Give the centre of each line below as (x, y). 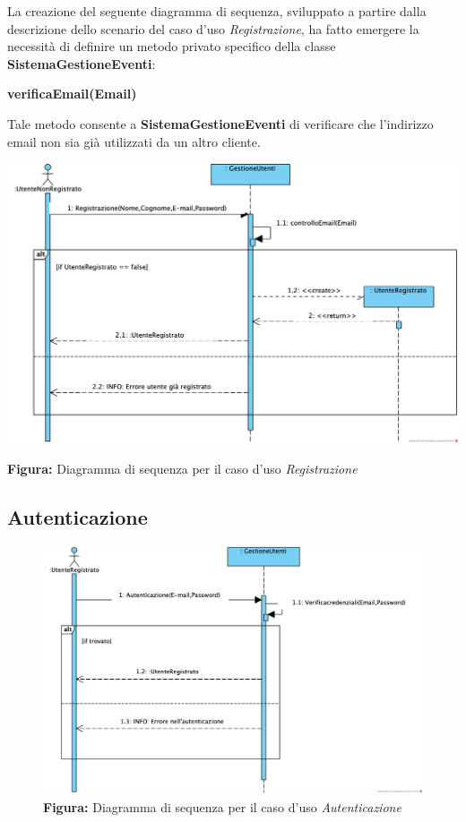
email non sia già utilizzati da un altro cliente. (134, 141)
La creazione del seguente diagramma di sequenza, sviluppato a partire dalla (217, 11)
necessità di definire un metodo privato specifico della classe (172, 46)
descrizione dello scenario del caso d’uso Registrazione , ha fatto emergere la (213, 28)
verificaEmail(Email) (72, 94)
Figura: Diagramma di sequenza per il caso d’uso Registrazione (182, 469)
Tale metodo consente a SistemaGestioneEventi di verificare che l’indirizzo (220, 123)
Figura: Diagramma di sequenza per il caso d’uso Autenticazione (222, 806)
